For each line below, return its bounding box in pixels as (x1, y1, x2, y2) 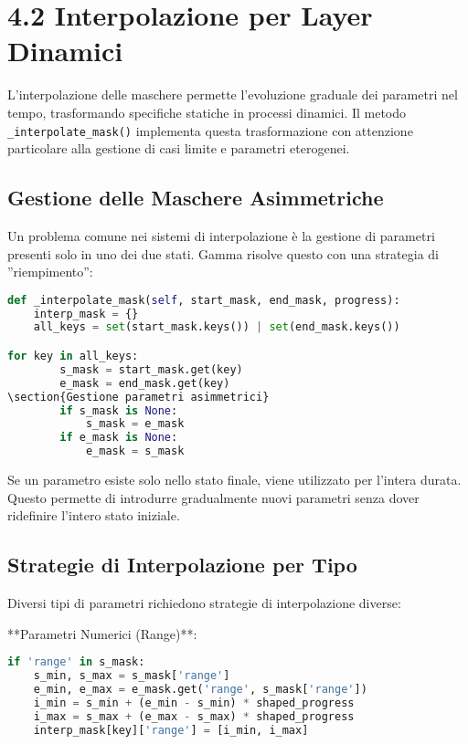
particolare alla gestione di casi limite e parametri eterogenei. (7, 139, 350, 158)
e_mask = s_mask (85, 445, 185, 458)
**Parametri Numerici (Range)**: (7, 623, 197, 643)
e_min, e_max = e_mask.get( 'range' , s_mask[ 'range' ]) (33, 682, 367, 696)
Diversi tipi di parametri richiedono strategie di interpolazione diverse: (7, 593, 401, 612)
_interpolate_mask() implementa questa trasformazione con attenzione (7, 121, 413, 140)
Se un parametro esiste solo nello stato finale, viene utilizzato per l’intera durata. (7, 470, 462, 489)
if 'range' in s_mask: (7, 655, 145, 669)
